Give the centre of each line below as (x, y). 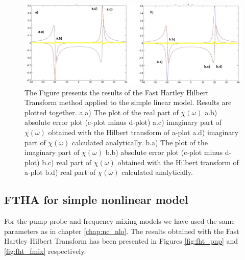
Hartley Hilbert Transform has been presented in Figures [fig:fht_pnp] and (121, 241)
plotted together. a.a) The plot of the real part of (102, 112)
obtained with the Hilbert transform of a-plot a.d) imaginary (143, 132)
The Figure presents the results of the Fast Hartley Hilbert (117, 92)
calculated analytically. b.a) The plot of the (140, 142)
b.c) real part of (67, 162)
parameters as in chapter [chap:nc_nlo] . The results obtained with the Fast (122, 231)
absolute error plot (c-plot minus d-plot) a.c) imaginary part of (123, 122)
